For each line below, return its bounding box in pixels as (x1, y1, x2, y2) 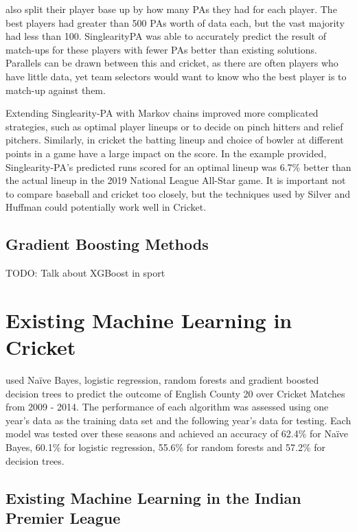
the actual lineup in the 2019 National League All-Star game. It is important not (5, 173, 346, 187)
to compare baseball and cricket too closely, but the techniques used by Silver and (5, 186, 351, 200)
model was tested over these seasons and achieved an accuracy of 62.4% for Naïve (5, 426, 349, 441)
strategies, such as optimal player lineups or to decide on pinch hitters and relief (5, 119, 343, 133)
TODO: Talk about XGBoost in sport (5, 266, 165, 280)
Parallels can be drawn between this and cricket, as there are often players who (5, 56, 338, 70)
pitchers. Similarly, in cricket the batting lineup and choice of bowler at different (5, 132, 344, 147)
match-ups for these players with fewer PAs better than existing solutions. (5, 42, 317, 56)
